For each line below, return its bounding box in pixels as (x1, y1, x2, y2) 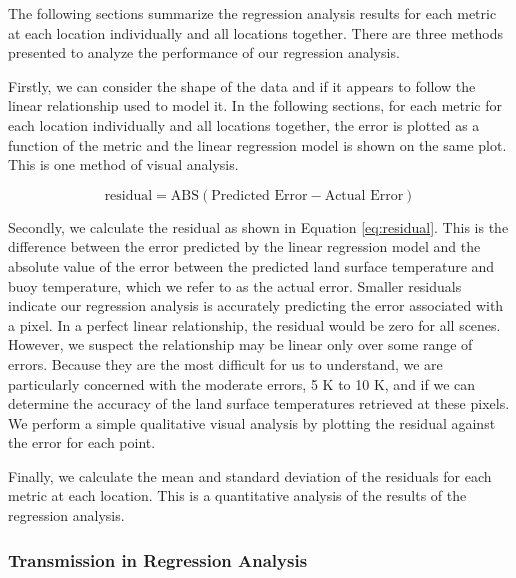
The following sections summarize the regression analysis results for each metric (8, 3, 497, 23)
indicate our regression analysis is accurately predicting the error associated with (8, 295, 504, 316)
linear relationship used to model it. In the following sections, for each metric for (8, 95, 503, 116)
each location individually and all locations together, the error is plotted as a (8, 114, 480, 135)
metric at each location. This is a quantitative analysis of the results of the (8, 485, 467, 506)
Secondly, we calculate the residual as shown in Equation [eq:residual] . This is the (8, 216, 509, 237)
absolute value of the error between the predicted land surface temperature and (8, 255, 495, 276)
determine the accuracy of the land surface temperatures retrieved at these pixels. (8, 393, 510, 414)
